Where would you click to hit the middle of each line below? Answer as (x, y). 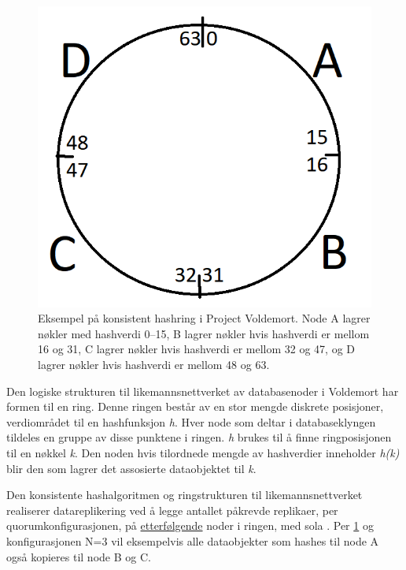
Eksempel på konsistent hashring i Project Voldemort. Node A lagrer (204, 318)
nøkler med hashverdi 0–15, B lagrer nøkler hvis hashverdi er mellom (204, 333)
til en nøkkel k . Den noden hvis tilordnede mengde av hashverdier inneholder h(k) (203, 452)
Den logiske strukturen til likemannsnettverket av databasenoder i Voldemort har (203, 391)
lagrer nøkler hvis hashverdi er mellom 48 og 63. (154, 364)
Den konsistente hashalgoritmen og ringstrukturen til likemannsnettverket (185, 495)
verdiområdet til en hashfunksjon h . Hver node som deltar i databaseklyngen (191, 421)
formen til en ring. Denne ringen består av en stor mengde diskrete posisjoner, (195, 406)
